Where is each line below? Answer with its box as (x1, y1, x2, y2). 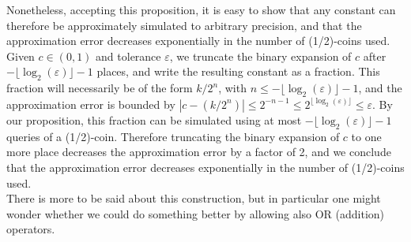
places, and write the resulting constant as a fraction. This (96, 63, 380, 80)
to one (351, 128, 382, 144)
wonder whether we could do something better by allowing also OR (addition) (6, 205, 385, 222)
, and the (358, 80, 402, 96)
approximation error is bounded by (6, 95, 175, 112)
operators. (6, 221, 55, 237)
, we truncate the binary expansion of (169, 47, 352, 64)
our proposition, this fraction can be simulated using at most (6, 111, 302, 128)
